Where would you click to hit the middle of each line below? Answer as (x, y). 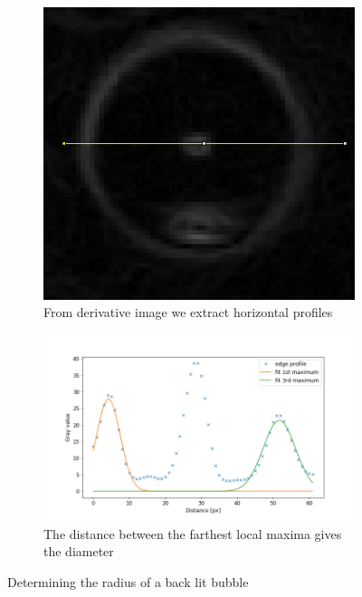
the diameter (79, 551)
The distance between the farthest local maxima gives (193, 533)
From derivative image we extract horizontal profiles (188, 312)
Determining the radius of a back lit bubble (128, 581)
